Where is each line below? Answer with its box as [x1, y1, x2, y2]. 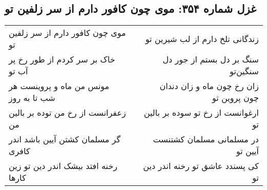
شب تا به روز [9, 92, 55, 104]
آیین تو [236, 145, 259, 157]
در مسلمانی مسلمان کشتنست [153, 133, 259, 145]
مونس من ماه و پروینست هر [9, 80, 110, 92]
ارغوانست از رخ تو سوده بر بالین [143, 107, 259, 119]
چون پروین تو [212, 92, 259, 104]
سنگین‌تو [230, 65, 259, 77]
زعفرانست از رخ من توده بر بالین [9, 107, 126, 119]
